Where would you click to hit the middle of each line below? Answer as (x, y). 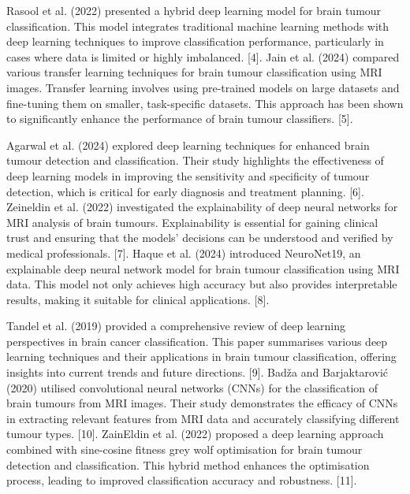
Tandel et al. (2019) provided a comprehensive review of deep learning (176, 326)
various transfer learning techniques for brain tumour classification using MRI (194, 72)
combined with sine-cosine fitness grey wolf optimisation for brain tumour (184, 449)
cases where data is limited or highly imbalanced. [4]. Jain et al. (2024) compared (203, 56)
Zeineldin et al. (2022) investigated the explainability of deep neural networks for (202, 207)
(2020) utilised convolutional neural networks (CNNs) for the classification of (192, 387)
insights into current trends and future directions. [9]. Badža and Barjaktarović (198, 372)
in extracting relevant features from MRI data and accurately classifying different (203, 418)
